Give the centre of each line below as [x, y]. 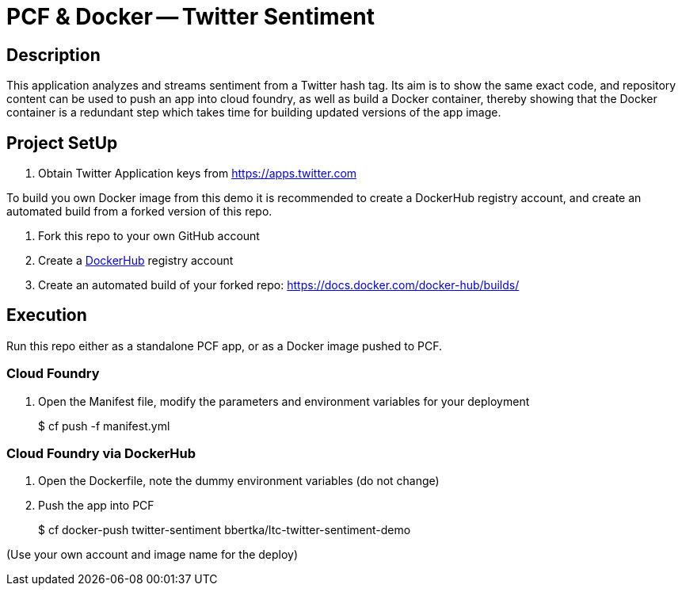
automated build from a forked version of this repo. [139, 212]
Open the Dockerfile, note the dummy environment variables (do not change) [239, 481]
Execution [47, 315]
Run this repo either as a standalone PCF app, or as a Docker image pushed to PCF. [225, 346]
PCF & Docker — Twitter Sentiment [191, 17]
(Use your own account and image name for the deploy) [152, 555]
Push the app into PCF [96, 506]
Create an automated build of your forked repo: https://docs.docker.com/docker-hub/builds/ [279, 285]
